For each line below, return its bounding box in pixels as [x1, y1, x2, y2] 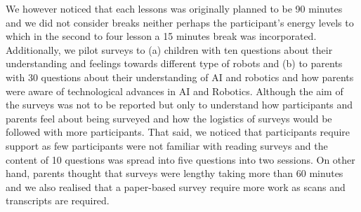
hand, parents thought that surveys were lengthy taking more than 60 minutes [6, 166, 343, 181]
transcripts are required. [6, 193, 110, 208]
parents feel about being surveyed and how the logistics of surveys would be [6, 111, 332, 125]
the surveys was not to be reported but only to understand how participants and [6, 97, 353, 112]
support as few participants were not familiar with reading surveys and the [6, 138, 328, 153]
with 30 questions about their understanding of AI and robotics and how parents [6, 69, 354, 84]
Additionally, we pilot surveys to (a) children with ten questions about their [6, 42, 333, 57]
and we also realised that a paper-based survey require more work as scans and [6, 179, 346, 194]
